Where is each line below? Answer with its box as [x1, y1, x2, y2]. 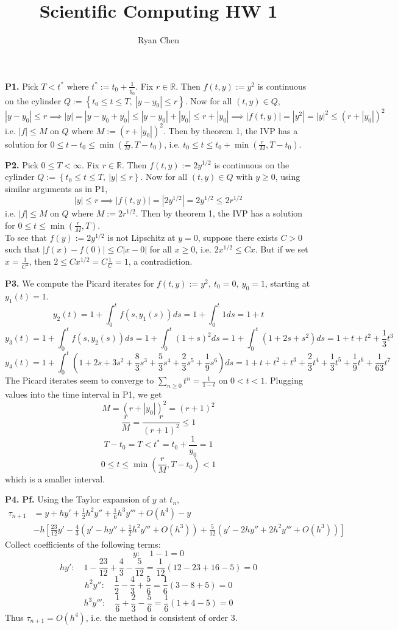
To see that [5, 231, 47, 243]
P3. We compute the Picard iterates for [5, 276, 154, 289]
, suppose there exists [197, 231, 278, 243]
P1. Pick [5, 79, 38, 92]
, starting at [265, 276, 310, 289]
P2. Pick [5, 158, 38, 171]
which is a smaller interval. [5, 472, 105, 485]
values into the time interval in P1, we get [5, 388, 162, 401]
